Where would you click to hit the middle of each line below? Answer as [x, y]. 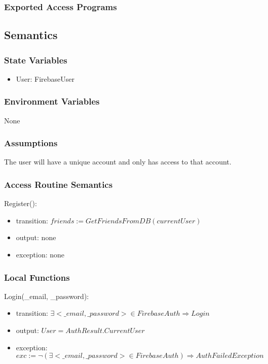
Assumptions [31, 143]
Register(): [21, 203]
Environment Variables [52, 101]
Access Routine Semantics [59, 184]
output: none [36, 237]
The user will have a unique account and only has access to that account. [118, 162]
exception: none [40, 255]
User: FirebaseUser [45, 78]
